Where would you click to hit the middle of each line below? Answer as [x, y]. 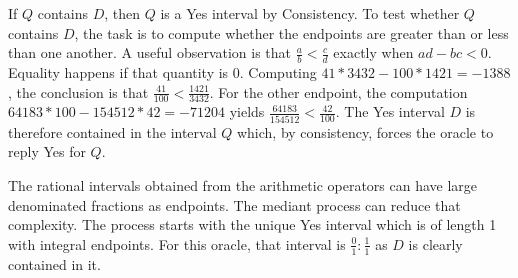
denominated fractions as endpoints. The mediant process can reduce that [234, 204]
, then [122, 13]
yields [247, 111]
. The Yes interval [390, 111]
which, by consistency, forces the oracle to [365, 131]
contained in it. [54, 263]
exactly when [373, 52]
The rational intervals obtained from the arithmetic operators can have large [243, 184]
